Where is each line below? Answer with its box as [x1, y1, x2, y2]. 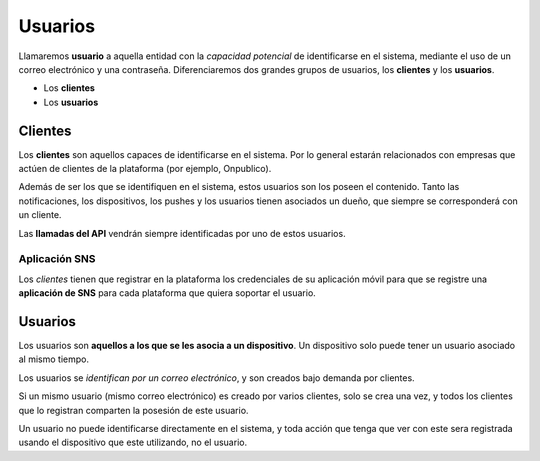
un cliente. [18, 209, 62, 221]
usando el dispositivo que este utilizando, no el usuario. [18, 436, 248, 449]
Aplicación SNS [18, 252, 96, 266]
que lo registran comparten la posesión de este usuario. [18, 404, 249, 416]
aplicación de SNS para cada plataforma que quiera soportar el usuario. [18, 287, 317, 299]
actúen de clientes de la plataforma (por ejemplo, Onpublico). [18, 163, 272, 175]
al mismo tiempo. [18, 353, 90, 365]
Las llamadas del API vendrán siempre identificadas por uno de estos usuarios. [18, 227, 346, 239]
